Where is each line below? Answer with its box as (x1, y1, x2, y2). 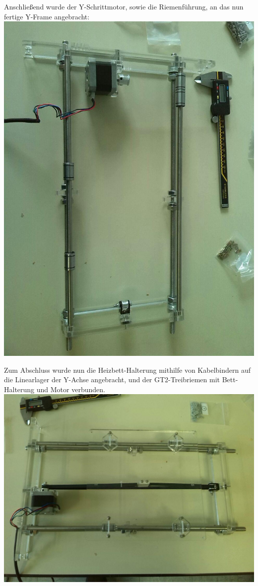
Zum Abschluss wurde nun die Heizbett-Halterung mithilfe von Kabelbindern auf (4, 364, 251, 375)
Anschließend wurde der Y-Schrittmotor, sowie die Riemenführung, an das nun (4, 1, 244, 11)
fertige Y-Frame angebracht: (4, 11, 90, 21)
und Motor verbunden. (36, 384, 105, 394)
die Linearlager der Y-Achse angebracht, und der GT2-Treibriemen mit (4, 374, 220, 385)
